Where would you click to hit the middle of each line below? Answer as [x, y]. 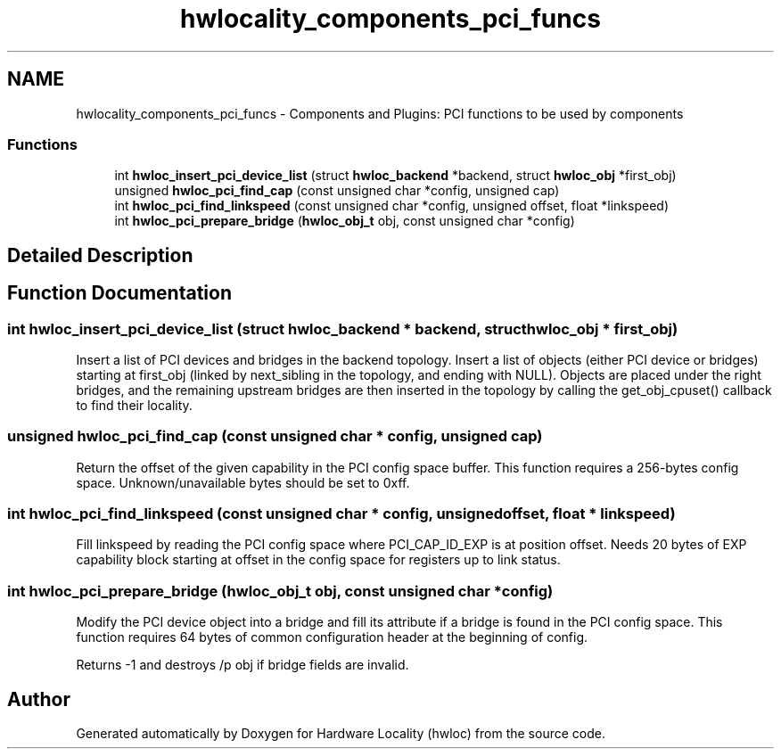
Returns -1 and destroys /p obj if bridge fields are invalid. [243, 665]
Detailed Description [100, 255]
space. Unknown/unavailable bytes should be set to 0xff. [243, 482]
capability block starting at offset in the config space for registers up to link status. [318, 560]
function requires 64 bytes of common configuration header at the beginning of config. [332, 637]
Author [39, 699]
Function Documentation [119, 293]
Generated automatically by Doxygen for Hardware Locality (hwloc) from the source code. [341, 734]
